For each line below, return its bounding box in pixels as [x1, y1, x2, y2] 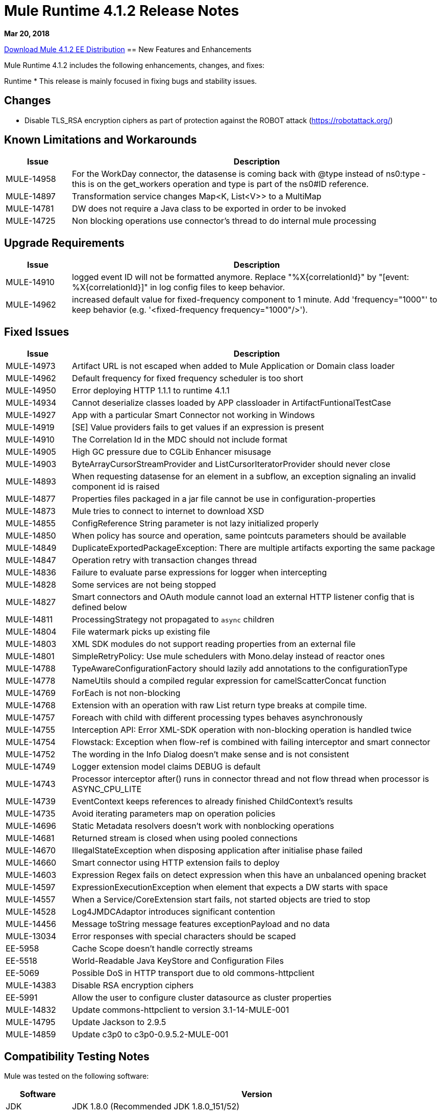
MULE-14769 [6, 688, 56, 699]
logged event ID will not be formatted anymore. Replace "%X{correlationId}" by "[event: [72, 272, 409, 283]
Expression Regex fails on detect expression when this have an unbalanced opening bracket [72, 870, 426, 880]
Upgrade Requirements [4, 236, 125, 249]
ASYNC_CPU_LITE [72, 784, 142, 795]
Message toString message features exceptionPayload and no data [72, 919, 330, 930]
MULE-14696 [6, 821, 56, 831]
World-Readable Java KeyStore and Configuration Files [72, 956, 284, 966]
